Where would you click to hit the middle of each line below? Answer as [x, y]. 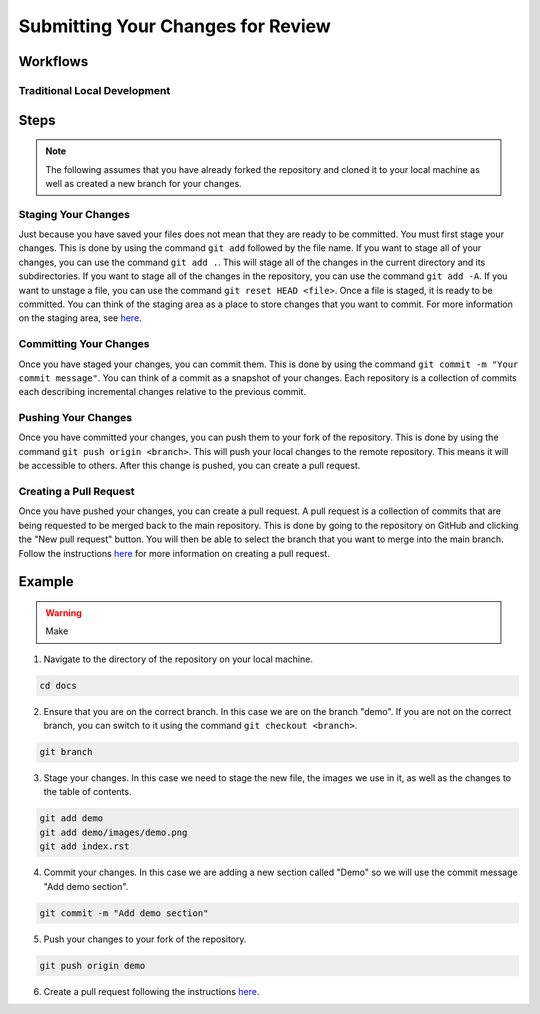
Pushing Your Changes [75, 418]
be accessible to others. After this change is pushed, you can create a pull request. [189, 466]
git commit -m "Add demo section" [124, 913]
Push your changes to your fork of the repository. [145, 939]
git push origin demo [92, 965]
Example [46, 581]
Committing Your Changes [84, 344]
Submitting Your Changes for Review [175, 26]
